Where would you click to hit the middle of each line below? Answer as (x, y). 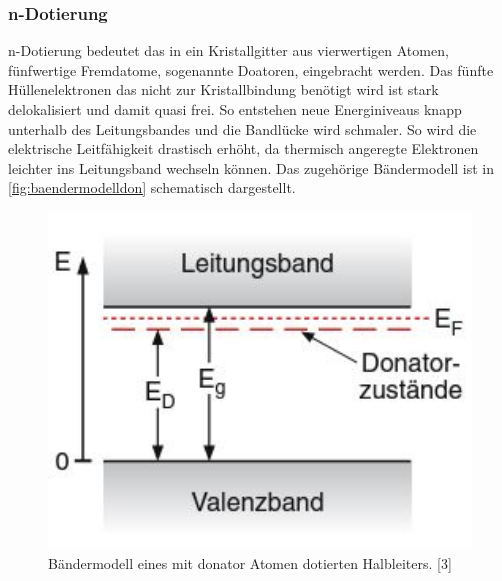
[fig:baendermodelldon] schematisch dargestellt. (152, 187)
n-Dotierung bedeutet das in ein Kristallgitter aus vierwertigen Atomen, (228, 50)
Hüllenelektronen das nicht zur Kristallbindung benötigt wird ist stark (223, 89)
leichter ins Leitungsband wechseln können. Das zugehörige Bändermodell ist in (251, 167)
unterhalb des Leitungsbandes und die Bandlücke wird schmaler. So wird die (242, 128)
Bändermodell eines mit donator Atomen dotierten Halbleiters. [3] (250, 562)
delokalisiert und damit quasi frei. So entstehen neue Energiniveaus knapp (235, 109)
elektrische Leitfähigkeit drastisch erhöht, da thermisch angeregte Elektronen (243, 148)
